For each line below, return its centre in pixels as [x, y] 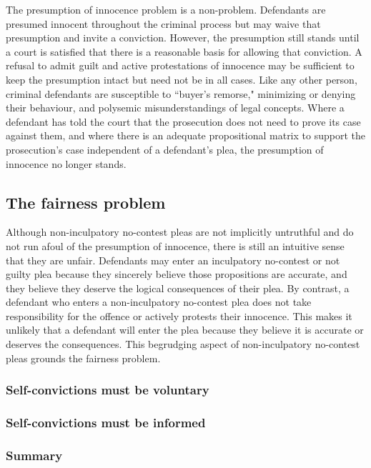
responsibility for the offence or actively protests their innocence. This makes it [179, 315]
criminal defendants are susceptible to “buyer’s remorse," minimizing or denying [181, 93]
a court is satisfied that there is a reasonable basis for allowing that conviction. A [184, 51]
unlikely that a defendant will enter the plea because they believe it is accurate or [185, 330]
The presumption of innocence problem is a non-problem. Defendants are [166, 9]
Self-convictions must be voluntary [108, 390]
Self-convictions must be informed [106, 423]
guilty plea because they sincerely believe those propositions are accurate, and [177, 274]
